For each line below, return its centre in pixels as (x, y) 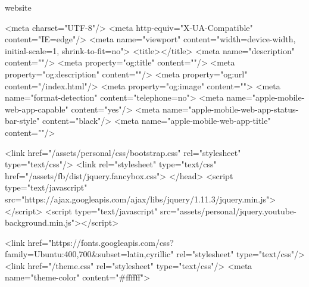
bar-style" (22, 121)
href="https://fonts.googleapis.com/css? (101, 242)
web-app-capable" (37, 109)
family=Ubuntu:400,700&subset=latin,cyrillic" (89, 254)
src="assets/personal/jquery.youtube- (228, 210)
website (18, 7)
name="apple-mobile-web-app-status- (231, 109)
